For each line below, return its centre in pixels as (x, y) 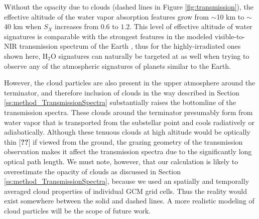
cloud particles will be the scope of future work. (77, 210)
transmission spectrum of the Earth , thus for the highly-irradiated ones (130, 46)
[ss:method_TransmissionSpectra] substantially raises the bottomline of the (120, 102)
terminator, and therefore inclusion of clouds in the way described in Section (122, 92)
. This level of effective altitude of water (191, 26)
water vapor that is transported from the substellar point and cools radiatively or (129, 122)
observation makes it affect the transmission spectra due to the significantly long (128, 151)
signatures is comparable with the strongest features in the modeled (108, 36)
